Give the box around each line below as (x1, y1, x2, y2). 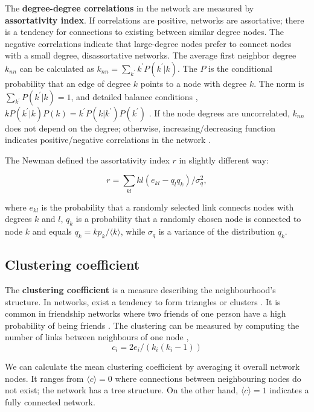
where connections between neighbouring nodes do (115, 372, 301, 384)
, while (120, 225, 146, 238)
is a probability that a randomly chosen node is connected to (75, 212, 301, 225)
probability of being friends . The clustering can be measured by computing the (5, 319, 300, 331)
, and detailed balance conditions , (71, 90, 198, 103)
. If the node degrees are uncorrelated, (149, 106, 290, 119)
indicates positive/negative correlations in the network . (5, 133, 211, 146)
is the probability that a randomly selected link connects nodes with (41, 200, 294, 213)
